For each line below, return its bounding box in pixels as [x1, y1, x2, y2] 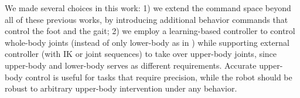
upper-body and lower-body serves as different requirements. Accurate [5, 59, 257, 71]
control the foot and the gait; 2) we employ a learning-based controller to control [5, 25, 295, 37]
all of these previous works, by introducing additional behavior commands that [5, 13, 288, 25]
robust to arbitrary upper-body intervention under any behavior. [5, 82, 237, 94]
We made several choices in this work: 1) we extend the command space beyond [5, 2, 291, 13]
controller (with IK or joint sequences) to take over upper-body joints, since [5, 48, 277, 60]
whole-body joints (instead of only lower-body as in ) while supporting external [5, 36, 289, 48]
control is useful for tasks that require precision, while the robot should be [25, 70, 292, 83]
